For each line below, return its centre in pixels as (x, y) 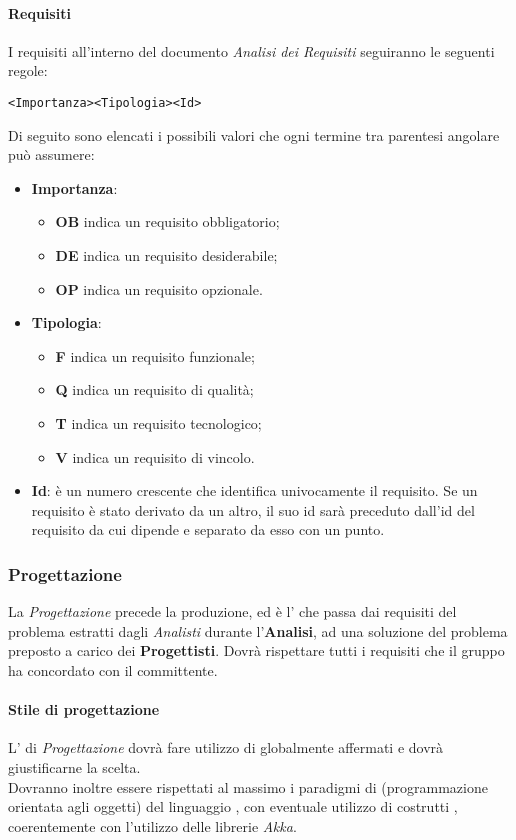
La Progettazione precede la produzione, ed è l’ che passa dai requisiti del (232, 611)
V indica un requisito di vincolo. (155, 456)
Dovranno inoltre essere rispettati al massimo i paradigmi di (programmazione (248, 786)
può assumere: (51, 154)
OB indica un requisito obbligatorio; (167, 221)
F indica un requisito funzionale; (155, 355)
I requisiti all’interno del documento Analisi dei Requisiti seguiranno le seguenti (251, 50)
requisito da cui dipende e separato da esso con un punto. (208, 529)
